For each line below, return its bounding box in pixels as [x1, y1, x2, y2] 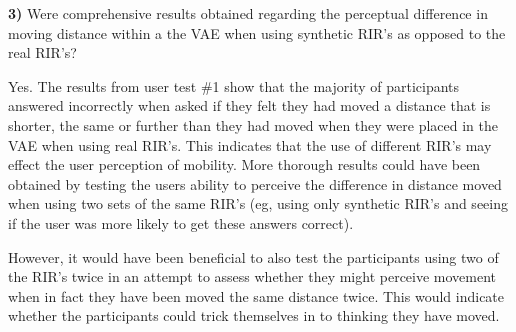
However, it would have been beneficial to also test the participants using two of [8, 246, 499, 267]
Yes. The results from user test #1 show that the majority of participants [8, 75, 460, 96]
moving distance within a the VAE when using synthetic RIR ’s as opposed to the [8, 22, 506, 43]
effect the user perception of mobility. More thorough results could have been [8, 154, 481, 175]
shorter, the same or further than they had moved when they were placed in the [8, 114, 498, 135]
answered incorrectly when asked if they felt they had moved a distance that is [8, 95, 491, 116]
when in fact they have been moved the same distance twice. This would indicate [8, 285, 505, 306]
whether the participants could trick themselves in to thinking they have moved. [8, 305, 500, 326]
